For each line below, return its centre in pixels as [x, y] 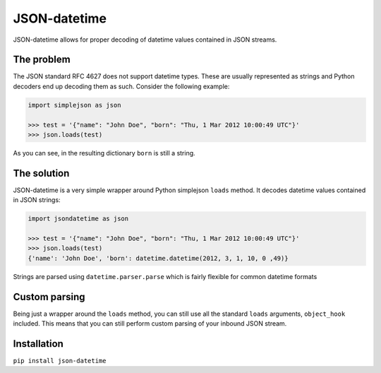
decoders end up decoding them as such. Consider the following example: [121, 86]
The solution [41, 173]
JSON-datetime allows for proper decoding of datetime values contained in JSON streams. [145, 40]
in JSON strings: [37, 200]
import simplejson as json [74, 105]
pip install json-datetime [60, 361]
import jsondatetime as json [78, 219]
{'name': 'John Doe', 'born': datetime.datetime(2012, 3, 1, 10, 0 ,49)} [158, 258]
